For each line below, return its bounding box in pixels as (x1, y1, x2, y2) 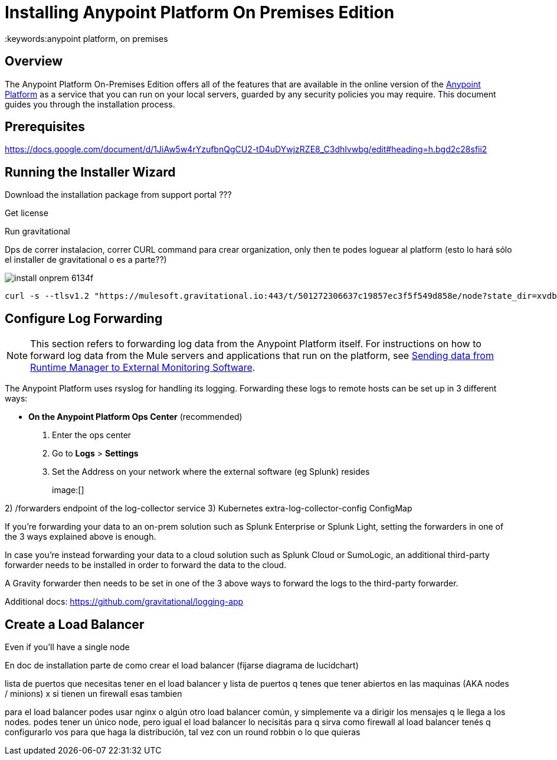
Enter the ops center (52, 430, 132, 441)
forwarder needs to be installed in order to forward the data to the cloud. (5, 560, 287, 570)
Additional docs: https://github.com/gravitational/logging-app (5, 596, 244, 607)
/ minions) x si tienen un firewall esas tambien (5, 688, 182, 699)
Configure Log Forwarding (5, 311, 163, 326)
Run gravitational (5, 226, 70, 237)
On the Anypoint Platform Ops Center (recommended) (28, 412, 243, 422)
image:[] (52, 485, 84, 495)
